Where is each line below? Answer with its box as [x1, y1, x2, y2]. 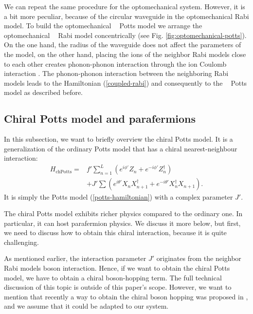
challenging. [4, 237, 39, 247]
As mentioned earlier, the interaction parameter [4, 253, 146, 263]
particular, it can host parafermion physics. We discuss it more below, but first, [4, 218, 241, 228]
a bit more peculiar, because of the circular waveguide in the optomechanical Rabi [4, 11, 249, 21]
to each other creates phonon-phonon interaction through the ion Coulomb [4, 58, 227, 69]
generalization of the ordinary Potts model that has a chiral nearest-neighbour [4, 143, 237, 153]
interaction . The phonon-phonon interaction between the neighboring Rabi [4, 68, 229, 78]
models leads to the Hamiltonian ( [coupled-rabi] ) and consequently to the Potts [4, 77, 247, 88]
